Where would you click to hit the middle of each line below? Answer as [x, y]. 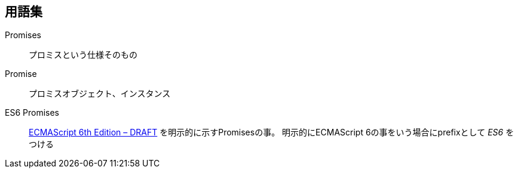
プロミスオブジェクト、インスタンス [100, 94]
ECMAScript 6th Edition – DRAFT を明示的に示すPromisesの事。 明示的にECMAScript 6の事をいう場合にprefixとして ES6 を [272, 132]
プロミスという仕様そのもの [83, 55]
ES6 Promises [32, 113]
